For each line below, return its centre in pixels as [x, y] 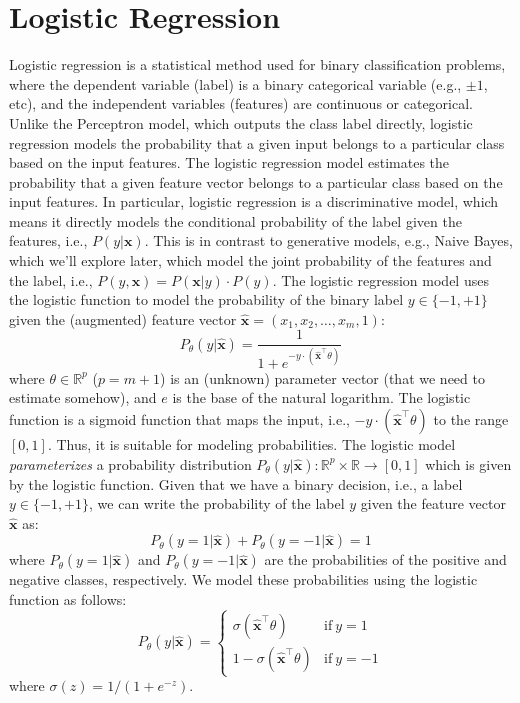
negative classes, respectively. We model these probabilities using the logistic [243, 579]
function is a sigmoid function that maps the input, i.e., [179, 419]
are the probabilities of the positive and [385, 559]
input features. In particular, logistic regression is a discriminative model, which [254, 201]
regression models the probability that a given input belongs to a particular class [257, 142]
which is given [468, 463]
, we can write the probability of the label [217, 503]
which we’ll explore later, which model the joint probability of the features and [250, 260]
